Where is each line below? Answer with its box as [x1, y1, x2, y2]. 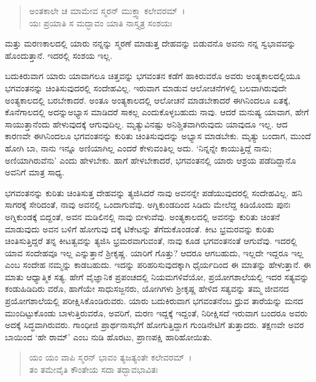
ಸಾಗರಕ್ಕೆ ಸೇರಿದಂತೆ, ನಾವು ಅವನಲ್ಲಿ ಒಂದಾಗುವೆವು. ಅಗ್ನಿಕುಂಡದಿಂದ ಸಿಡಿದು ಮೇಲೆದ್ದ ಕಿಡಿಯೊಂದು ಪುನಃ [5, 198, 291, 211]
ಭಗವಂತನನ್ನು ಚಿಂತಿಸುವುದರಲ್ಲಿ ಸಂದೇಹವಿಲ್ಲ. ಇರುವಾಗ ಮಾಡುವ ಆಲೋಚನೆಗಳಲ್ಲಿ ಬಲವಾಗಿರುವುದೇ [5, 81, 287, 94]
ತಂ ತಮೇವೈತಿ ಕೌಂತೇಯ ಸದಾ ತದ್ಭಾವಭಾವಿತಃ [29, 363, 158, 376]
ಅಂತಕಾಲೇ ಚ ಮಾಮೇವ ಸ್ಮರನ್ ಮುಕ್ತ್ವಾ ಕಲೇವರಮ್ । [29, 4, 185, 17]
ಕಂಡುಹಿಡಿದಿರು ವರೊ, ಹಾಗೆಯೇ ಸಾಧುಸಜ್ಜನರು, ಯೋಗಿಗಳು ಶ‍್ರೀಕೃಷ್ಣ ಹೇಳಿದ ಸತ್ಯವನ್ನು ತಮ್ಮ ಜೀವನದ [5, 282, 289, 295]
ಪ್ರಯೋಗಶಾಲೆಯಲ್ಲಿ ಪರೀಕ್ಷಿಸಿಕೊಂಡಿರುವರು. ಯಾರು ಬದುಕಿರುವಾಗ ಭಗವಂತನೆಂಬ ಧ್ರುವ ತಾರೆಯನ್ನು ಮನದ [5, 294, 304, 307]
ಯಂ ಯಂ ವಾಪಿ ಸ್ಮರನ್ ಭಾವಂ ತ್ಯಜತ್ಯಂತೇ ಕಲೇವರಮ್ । [29, 351, 192, 364]
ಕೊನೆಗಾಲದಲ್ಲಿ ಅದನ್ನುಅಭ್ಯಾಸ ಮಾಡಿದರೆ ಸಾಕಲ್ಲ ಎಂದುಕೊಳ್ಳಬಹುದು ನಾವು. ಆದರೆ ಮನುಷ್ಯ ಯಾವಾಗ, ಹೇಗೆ [5, 105, 309, 118]
